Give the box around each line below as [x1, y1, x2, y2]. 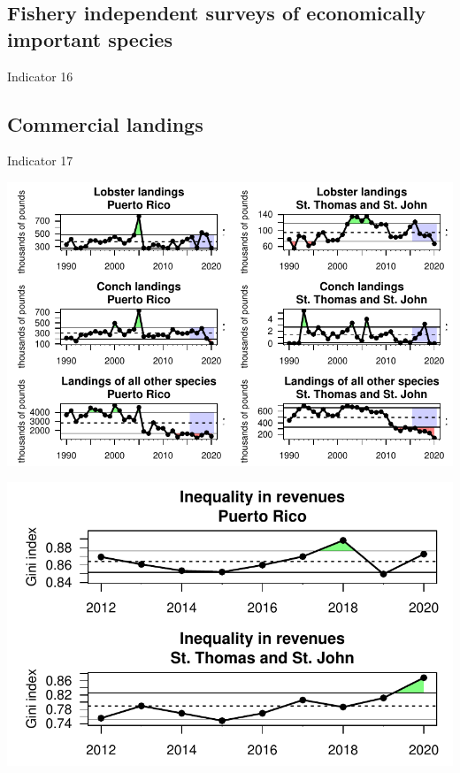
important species [7, 25, 172, 52]
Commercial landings [7, 110, 203, 137]
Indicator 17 [7, 151, 73, 170]
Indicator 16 [7, 66, 73, 85]
